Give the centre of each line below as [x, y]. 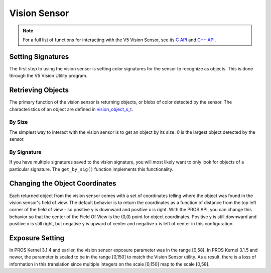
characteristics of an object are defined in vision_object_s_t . [71, 109]
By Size [19, 122]
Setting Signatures [39, 57]
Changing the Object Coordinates [63, 184]
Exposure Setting [37, 238]
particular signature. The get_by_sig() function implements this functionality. [91, 169]
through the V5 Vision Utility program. [48, 76]
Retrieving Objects [39, 90]
